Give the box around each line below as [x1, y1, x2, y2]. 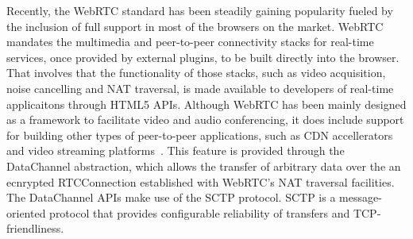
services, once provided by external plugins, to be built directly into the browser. [6, 48, 399, 65]
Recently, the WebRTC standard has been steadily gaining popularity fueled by [6, 2, 393, 18]
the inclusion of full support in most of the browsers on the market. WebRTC [6, 17, 384, 34]
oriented [6, 204, 46, 221]
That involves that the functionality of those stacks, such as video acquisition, [6, 64, 386, 81]
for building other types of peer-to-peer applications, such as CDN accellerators [6, 126, 393, 143]
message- [339, 189, 382, 206]
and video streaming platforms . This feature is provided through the [6, 142, 345, 159]
